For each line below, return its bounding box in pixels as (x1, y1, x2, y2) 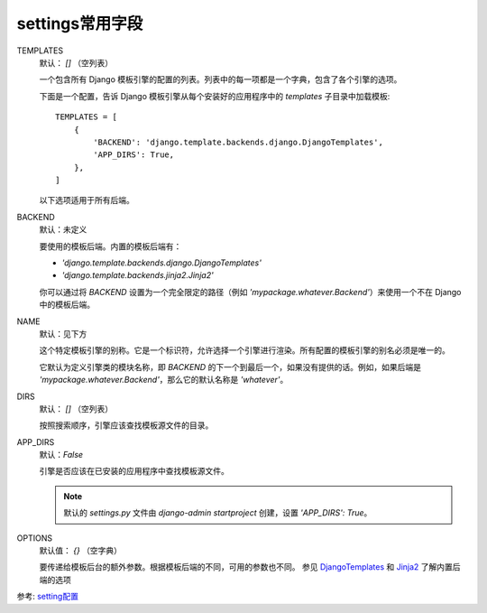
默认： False (39, 450, 84, 460)
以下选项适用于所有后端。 (39, 195, 134, 206)
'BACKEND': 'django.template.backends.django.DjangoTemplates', (93, 136, 383, 147)
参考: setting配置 (16, 591, 78, 602)
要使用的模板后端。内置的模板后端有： (39, 240, 182, 252)
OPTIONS (16, 533, 53, 543)
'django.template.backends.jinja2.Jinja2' (61, 270, 214, 281)
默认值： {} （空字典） (39, 545, 122, 556)
